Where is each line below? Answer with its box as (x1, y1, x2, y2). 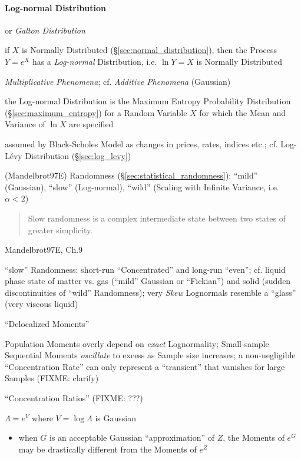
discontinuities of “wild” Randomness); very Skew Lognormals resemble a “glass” (5, 286, 296, 298)
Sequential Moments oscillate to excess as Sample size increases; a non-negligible (5, 349, 296, 361)
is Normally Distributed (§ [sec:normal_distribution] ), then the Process (22, 44, 277, 56)
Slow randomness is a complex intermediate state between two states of (28, 212, 286, 224)
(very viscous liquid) (5, 298, 78, 310)
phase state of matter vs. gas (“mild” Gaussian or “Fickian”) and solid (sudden (5, 275, 291, 287)
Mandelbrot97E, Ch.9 (5, 243, 83, 256)
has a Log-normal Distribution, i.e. (32, 55, 157, 67)
